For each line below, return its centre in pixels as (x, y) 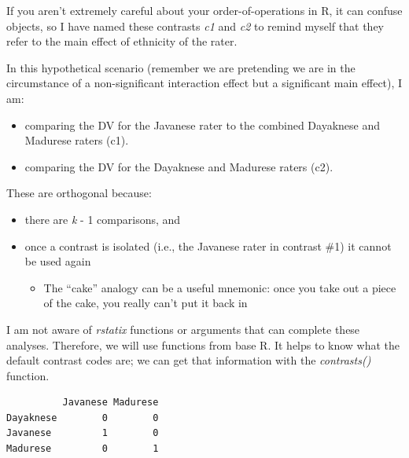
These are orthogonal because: (79, 193)
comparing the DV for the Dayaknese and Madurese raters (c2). (179, 166)
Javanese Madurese (111, 403)
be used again (58, 261)
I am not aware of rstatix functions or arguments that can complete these (183, 329)
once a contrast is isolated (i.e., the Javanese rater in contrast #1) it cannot (208, 245)
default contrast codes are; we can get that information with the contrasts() (189, 360)
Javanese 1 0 (83, 433)
